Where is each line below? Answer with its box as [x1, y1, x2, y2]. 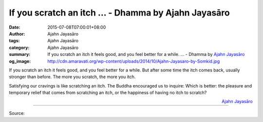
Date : [9, 24, 20, 30]
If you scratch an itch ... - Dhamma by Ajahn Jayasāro [9, 7, 230, 18]
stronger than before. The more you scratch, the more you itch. [9, 74, 136, 80]
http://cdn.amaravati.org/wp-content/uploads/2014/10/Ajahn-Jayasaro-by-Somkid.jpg [47, 58, 220, 64]
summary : [9, 52, 31, 57]
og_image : [9, 58, 31, 64]
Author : [9, 31, 25, 36]
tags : [9, 38, 20, 44]
